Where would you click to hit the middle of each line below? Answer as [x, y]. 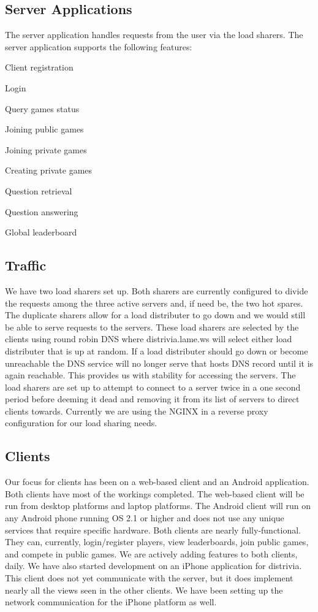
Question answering [42, 211]
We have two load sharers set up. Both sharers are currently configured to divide [157, 290]
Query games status [42, 108]
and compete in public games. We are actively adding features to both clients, [151, 553]
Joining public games [44, 129]
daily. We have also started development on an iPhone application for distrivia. [153, 566]
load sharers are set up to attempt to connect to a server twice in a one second [153, 387]
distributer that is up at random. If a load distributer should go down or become [157, 350]
